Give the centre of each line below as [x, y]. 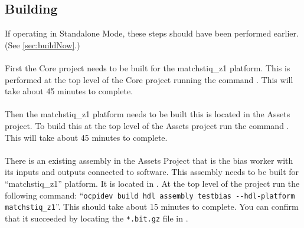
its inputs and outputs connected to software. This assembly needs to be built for [152, 172]
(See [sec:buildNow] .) [43, 44]
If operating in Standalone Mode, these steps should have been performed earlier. [152, 33]
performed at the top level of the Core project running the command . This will [149, 79]
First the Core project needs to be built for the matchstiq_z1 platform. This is [148, 67]
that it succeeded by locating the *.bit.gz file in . [97, 218]
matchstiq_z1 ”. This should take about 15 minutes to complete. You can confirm [152, 206]
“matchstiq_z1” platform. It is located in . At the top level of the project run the [152, 183]
